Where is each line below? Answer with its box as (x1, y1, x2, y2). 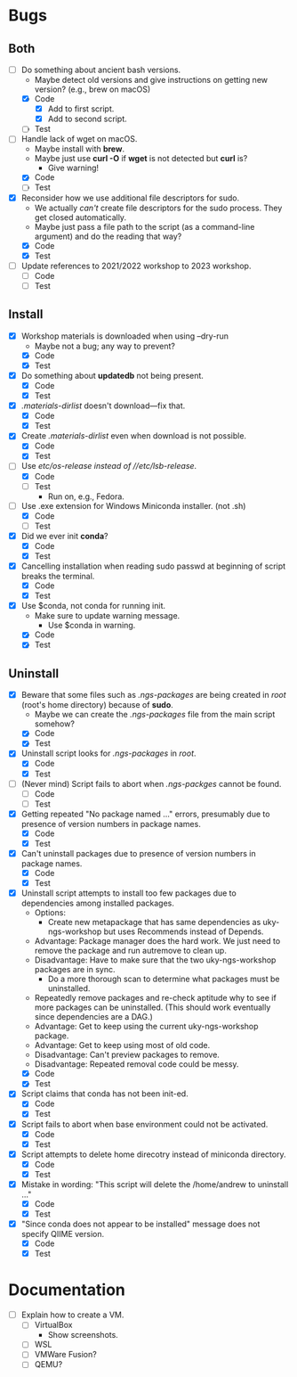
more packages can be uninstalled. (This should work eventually (34, 1002, 271, 1012)
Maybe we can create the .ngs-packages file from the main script (34, 709, 276, 720)
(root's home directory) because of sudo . (20, 700, 174, 710)
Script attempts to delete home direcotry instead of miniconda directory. (20, 1149, 286, 1160)
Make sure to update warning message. (34, 611, 181, 621)
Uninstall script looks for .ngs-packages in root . (20, 748, 197, 758)
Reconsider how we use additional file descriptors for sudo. (20, 193, 240, 203)
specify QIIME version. (20, 1229, 105, 1240)
